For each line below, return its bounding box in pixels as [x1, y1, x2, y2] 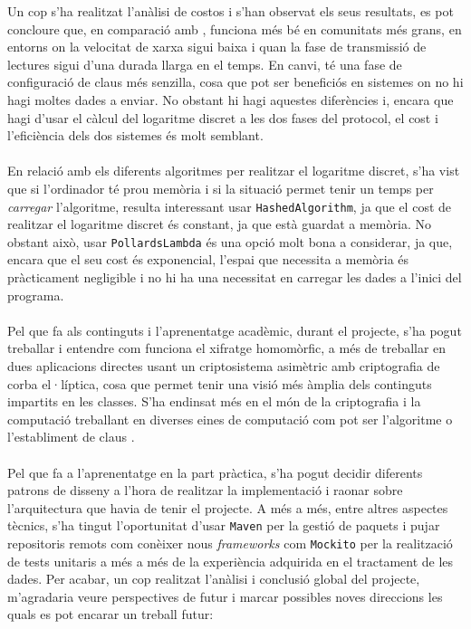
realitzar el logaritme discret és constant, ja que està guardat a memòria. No [7, 214, 431, 233]
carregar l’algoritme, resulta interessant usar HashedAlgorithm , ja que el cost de [7, 196, 452, 215]
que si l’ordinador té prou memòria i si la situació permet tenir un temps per [7, 178, 434, 197]
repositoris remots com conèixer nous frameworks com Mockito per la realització [7, 534, 453, 552]
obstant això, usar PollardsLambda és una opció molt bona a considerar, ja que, [7, 232, 453, 251]
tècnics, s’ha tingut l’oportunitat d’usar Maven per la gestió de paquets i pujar [7, 516, 440, 535]
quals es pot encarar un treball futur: [7, 605, 214, 624]
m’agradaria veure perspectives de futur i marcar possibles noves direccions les [7, 586, 443, 605]
